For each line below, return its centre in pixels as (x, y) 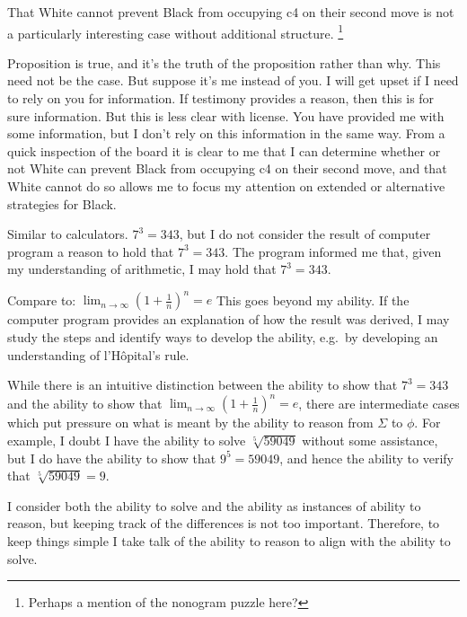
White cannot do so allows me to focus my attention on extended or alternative (226, 186)
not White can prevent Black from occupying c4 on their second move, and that (227, 168)
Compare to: (42, 300)
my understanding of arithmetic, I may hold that (142, 269)
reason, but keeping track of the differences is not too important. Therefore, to (224, 523)
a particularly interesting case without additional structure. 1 (176, 31)
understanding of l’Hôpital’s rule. (98, 354)
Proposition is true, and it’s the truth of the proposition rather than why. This (224, 62)
